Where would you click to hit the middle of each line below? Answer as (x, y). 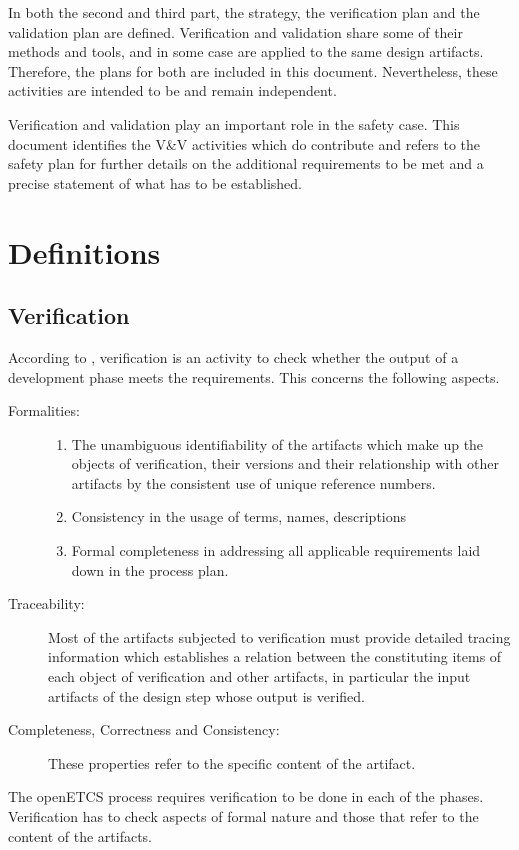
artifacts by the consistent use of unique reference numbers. (253, 482)
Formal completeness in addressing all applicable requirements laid (276, 550)
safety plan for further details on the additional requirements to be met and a (246, 163)
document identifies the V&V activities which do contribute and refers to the (244, 143)
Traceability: (46, 603)
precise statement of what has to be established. (155, 182)
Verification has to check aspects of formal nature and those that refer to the (243, 816)
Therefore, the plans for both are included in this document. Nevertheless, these (253, 70)
